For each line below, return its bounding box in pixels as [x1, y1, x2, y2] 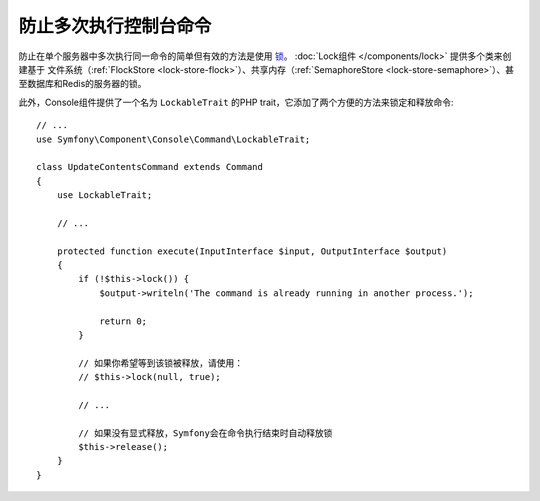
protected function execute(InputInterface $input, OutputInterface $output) [56, 245, 448, 257]
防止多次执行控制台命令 [18, 15, 212, 37]
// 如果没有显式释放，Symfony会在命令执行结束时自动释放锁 [78, 427, 333, 439]
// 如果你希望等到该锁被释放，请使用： [78, 357, 244, 369]
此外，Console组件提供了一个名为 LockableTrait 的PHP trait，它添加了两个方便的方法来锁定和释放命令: [18, 96, 454, 108]
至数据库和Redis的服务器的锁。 [18, 78, 147, 90]
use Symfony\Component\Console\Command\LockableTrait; [36, 133, 311, 145]
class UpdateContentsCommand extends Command [36, 161, 264, 173]
